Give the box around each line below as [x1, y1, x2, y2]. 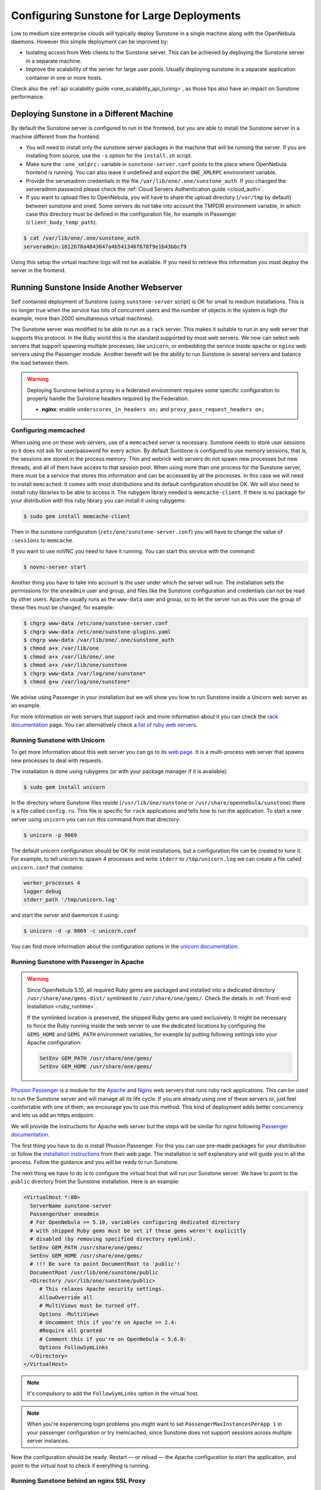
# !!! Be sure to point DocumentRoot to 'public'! [30, 1261, 181, 1268]
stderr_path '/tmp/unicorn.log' [23, 896, 118, 903]
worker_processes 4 [23, 880, 80, 886]
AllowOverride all [39, 1294, 93, 1300]
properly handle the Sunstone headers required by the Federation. [27, 395, 190, 402]
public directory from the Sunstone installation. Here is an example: [11, 1178, 180, 1185]
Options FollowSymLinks [39, 1344, 109, 1351]
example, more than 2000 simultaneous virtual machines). [11, 315, 154, 322]
